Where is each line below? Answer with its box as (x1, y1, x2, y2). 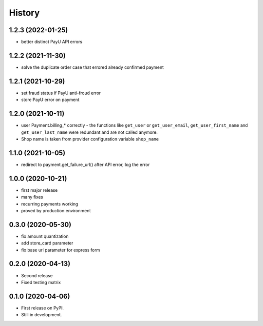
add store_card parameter (21, 240, 74, 246)
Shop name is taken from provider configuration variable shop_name (21, 136, 159, 142)
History (9, 7, 40, 18)
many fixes (21, 194, 43, 200)
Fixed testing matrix (21, 279, 61, 285)
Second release (21, 272, 53, 278)
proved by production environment (21, 207, 91, 213)
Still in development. (21, 312, 62, 318)
